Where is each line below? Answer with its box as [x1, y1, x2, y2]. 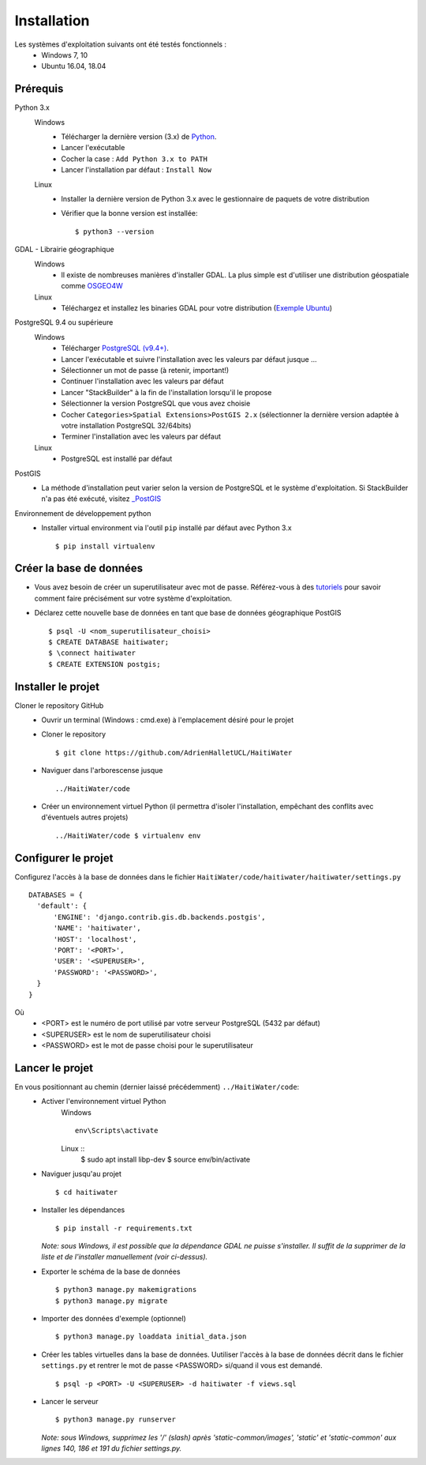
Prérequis [14, 82, 64, 96]
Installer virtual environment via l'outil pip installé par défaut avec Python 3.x [41, 523, 292, 533]
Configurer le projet [14, 851, 114, 864]
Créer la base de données [14, 562, 144, 575]
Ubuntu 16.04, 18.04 [41, 62, 106, 71]
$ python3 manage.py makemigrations [55, 1285, 197, 1294]
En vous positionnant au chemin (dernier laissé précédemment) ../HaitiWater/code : [14, 1083, 300, 1092]
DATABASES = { [28, 891, 83, 900]
